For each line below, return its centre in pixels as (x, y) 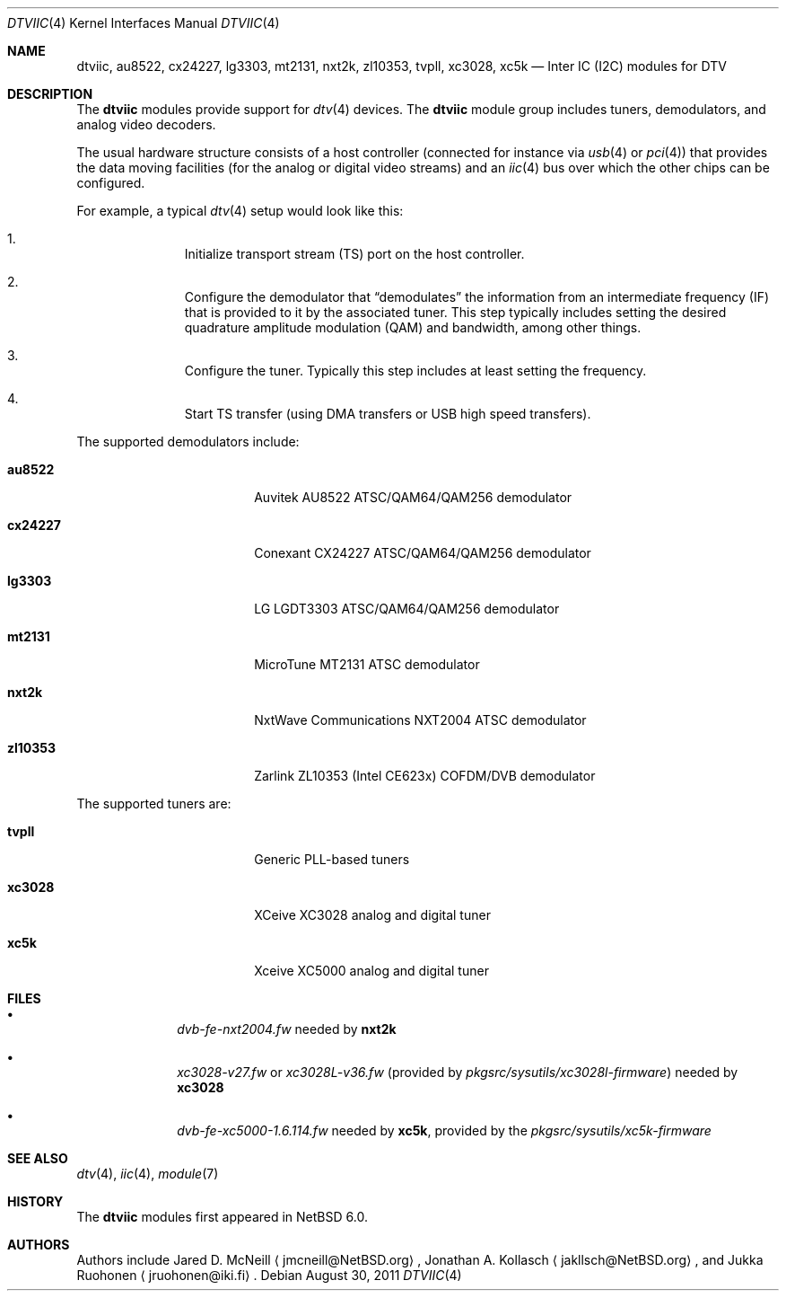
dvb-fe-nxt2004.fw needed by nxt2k (287, 1029)
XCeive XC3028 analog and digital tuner (372, 915)
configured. (111, 183)
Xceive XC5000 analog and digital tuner (371, 971)
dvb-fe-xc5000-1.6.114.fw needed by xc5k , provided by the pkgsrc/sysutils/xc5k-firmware (444, 1130)
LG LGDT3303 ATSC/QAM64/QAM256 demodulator (407, 609)
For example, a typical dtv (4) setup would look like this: (240, 211)
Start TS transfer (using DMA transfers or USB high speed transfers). (388, 414)
